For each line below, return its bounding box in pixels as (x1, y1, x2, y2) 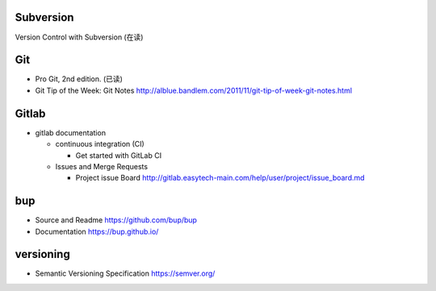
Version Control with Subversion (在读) (15, 32, 144, 42)
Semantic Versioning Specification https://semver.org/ (35, 268, 216, 278)
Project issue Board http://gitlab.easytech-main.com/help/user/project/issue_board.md (75, 173, 365, 183)
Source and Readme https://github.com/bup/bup (35, 215, 198, 225)
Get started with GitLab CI (75, 150, 161, 160)
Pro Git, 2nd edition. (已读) (35, 74, 123, 84)
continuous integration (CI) (55, 139, 145, 149)
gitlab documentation (35, 127, 107, 137)
